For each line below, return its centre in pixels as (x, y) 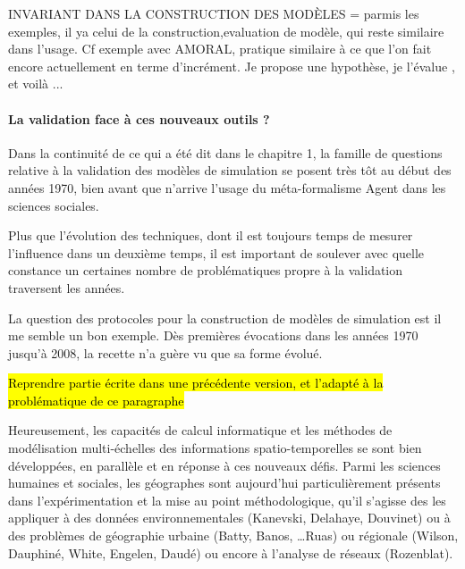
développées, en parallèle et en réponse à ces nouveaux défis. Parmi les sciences (224, 465)
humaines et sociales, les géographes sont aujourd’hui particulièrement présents (224, 483)
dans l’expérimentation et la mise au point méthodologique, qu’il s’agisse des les (227, 500)
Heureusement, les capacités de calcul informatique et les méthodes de (200, 430)
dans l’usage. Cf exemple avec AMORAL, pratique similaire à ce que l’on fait (220, 49)
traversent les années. (67, 287)
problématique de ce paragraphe (96, 400)
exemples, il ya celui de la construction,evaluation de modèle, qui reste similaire (226, 31)
